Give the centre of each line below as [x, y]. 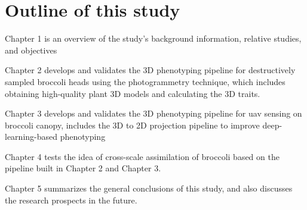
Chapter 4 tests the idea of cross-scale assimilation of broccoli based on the [142, 156]
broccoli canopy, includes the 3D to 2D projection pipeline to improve [132, 125]
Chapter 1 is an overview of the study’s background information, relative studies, [153, 38]
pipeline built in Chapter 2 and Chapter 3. [83, 168]
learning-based [31, 137]
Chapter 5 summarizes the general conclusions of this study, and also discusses [149, 188]
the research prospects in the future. [71, 200]
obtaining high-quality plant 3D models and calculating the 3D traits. [133, 93]
